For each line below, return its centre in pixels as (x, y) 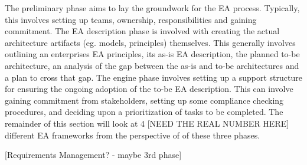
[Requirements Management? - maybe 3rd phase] (93, 155)
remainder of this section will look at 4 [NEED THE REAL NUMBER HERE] (147, 123)
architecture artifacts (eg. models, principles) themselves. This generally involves (150, 42)
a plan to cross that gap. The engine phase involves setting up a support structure (153, 77)
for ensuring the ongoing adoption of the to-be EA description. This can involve (149, 89)
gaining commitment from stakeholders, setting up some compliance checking (144, 100)
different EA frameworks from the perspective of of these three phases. (133, 135)
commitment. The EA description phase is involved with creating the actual (142, 31)
